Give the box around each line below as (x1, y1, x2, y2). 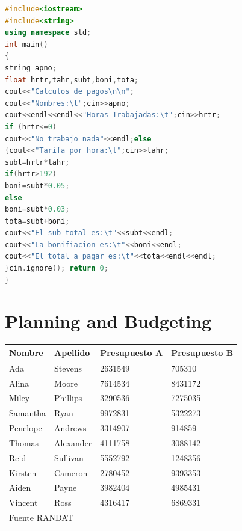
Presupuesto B (171, 346, 234, 358)
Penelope (9, 422, 42, 434)
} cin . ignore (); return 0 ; (5, 264, 108, 273)
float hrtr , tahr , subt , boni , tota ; (5, 75, 139, 84)
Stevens (54, 361, 82, 374)
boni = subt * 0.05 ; (5, 181, 70, 190)
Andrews (54, 422, 87, 434)
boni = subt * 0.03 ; (5, 205, 70, 214)
